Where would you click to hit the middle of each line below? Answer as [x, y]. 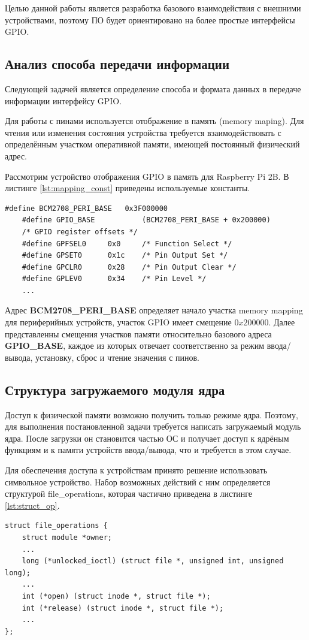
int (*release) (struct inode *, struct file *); [123, 608]
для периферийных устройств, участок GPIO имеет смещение [118, 322]
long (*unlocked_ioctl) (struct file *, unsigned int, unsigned [153, 561]
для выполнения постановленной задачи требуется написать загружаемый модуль [153, 426]
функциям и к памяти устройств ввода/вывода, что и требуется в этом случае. [148, 450]
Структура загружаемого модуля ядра [115, 389]
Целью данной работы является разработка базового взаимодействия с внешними [153, 8]
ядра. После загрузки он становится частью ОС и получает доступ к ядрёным [147, 438]
